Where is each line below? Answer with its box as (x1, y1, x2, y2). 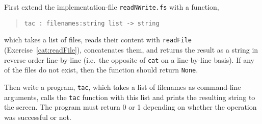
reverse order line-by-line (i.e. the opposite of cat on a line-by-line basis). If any (4, 54, 254, 65)
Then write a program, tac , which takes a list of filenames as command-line (4, 81, 241, 92)
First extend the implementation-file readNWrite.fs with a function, (4, 2, 219, 12)
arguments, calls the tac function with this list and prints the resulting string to (4, 91, 255, 102)
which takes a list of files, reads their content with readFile (4, 34, 192, 45)
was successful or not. (4, 111, 71, 122)
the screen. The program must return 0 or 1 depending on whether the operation (4, 102, 257, 112)
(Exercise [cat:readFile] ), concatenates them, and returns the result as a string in (4, 44, 258, 55)
